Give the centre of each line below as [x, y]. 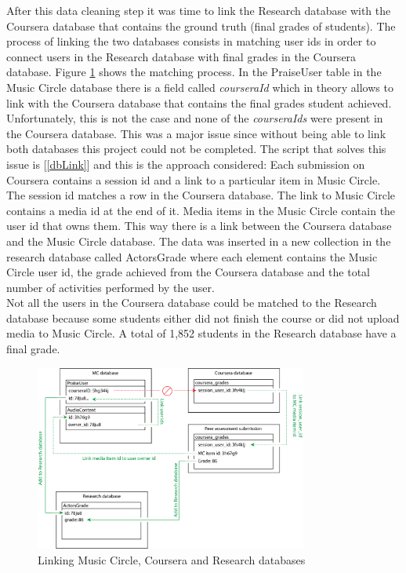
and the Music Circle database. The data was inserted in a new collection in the [199, 241]
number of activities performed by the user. [111, 287]
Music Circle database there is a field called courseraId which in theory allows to [200, 87]
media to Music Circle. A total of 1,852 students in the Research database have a [201, 333]
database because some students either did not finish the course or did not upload [203, 318]
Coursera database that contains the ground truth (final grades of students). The [201, 26]
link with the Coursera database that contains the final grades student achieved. [199, 102]
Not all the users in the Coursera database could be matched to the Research [192, 303]
